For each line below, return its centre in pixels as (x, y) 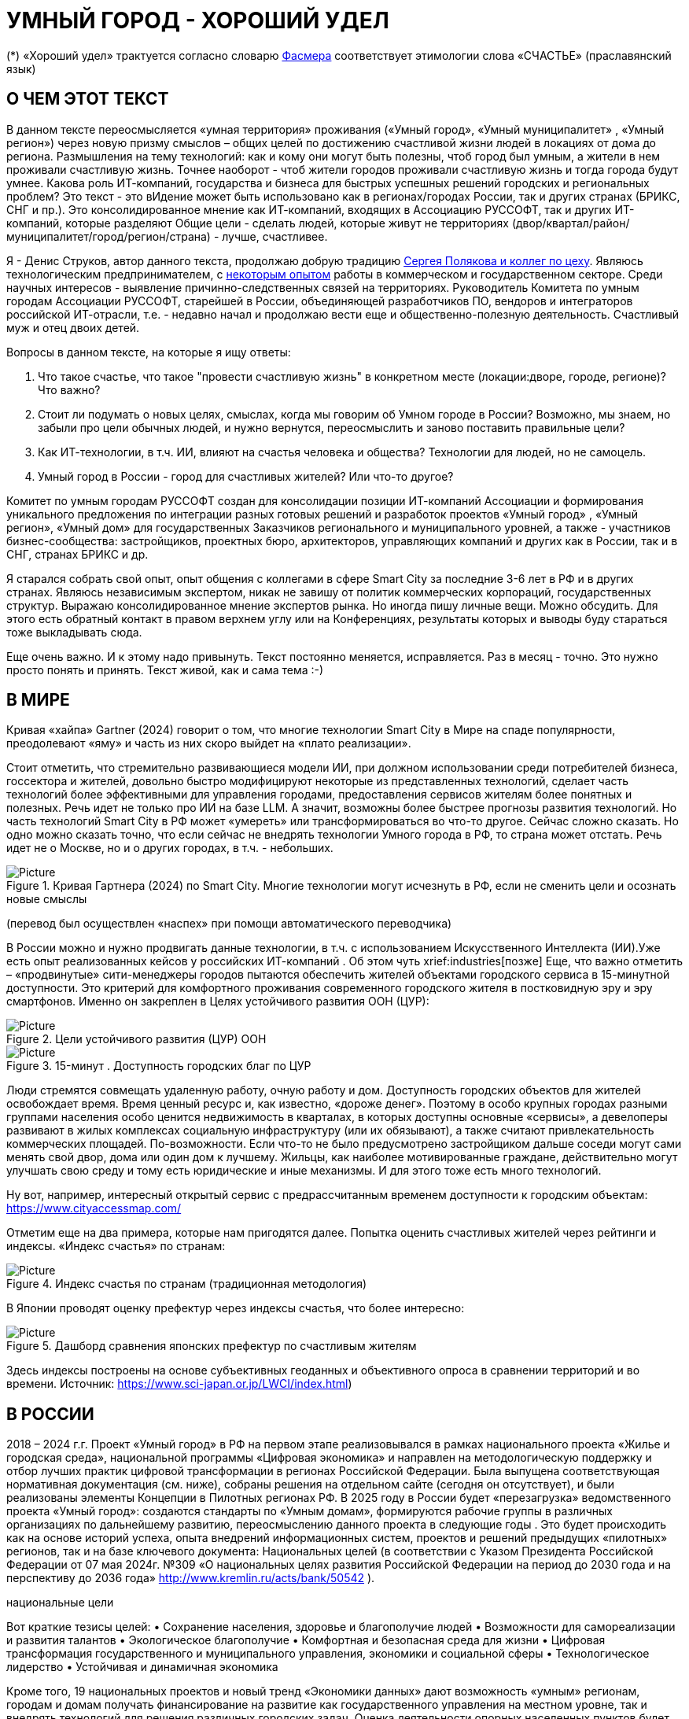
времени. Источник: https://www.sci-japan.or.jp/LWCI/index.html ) (179, 1384)
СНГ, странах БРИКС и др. (77, 554)
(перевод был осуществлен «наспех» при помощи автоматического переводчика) (229, 924)
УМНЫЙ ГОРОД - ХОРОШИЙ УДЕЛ (198, 20)
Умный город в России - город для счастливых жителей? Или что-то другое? (246, 476)
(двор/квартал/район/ (571, 223)
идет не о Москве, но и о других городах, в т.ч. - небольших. (170, 848)
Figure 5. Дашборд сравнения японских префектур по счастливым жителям (212, 1346)
